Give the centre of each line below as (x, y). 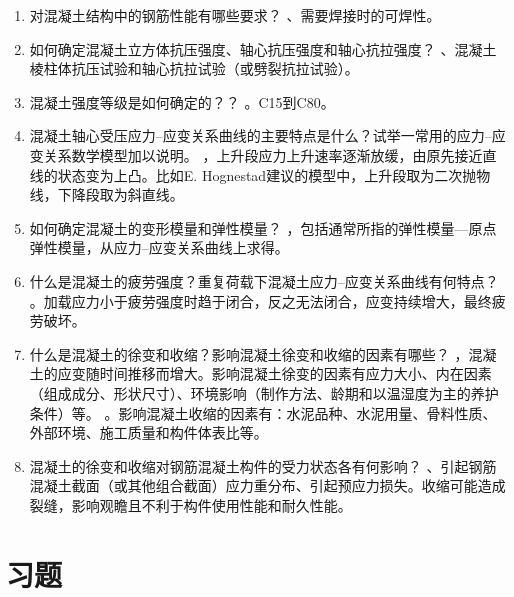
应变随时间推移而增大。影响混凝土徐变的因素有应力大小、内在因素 (274, 373)
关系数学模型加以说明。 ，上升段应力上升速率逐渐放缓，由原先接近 (263, 154)
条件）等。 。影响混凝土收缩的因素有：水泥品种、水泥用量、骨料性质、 (263, 412)
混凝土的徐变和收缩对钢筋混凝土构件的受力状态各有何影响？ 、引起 (249, 465)
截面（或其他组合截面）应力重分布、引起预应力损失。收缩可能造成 (288, 485)
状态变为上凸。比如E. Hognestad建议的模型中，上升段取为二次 (260, 174)
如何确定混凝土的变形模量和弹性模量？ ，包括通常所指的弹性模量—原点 (263, 227)
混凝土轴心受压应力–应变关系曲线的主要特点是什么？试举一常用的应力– (260, 135)
